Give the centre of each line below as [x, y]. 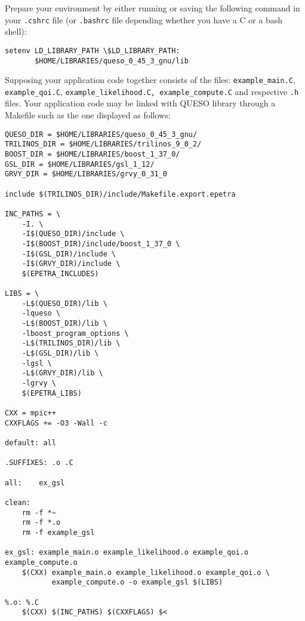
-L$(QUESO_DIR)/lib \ [64, 303]
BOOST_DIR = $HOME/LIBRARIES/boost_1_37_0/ [93, 154]
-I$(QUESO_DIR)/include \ [73, 234]
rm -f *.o [41, 523]
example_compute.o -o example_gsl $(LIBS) [137, 582]
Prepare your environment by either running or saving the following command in [152, 8]
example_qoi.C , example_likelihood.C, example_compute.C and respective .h [152, 91]
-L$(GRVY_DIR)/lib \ [62, 373]
